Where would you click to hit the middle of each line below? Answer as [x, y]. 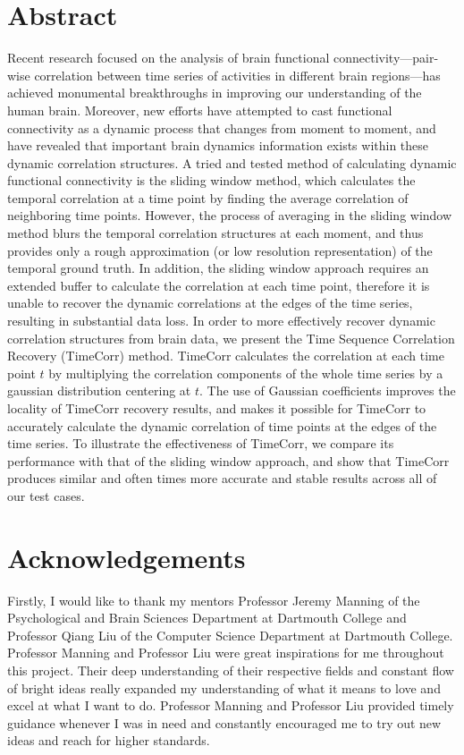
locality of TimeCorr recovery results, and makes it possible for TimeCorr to [217, 408]
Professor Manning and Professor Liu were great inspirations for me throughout [226, 653]
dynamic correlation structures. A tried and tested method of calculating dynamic [232, 162]
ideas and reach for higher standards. [109, 740]
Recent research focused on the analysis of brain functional [169, 58]
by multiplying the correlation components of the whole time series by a [246, 373]
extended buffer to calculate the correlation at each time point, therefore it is [219, 285]
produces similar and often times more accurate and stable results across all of [222, 478]
